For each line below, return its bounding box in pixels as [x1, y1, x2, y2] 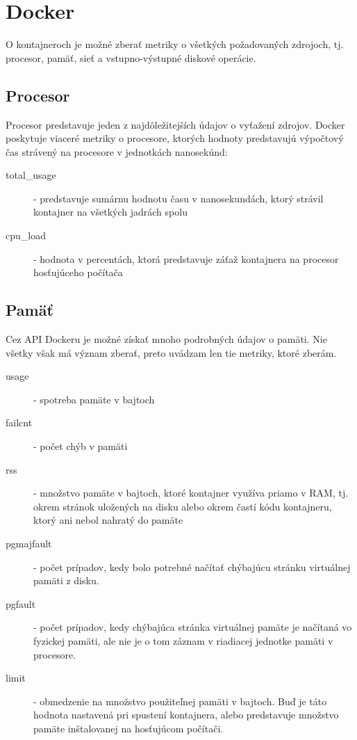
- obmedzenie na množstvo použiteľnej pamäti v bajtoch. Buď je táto [33, 693, 327, 708]
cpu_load [6, 228, 46, 243]
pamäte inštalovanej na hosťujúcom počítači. [33, 721, 224, 735]
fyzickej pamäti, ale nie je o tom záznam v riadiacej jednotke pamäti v [33, 633, 333, 647]
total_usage [6, 168, 56, 182]
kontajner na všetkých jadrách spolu [33, 204, 188, 219]
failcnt [6, 415, 33, 430]
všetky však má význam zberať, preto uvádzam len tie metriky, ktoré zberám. [6, 345, 337, 360]
